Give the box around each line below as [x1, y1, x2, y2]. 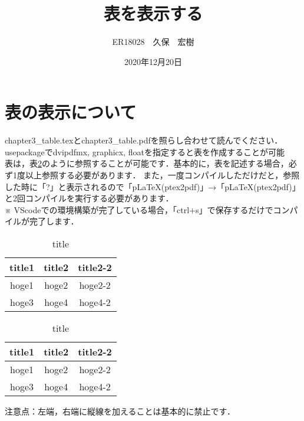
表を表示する [103, 1, 203, 25]
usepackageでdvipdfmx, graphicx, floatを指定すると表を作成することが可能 [5, 145, 285, 158]
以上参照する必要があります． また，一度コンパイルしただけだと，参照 [25, 169, 300, 181]
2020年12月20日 [124, 55, 182, 67]
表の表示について [5, 100, 137, 124]
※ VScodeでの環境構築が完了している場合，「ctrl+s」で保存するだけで [5, 203, 273, 216]
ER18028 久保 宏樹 [112, 35, 194, 48]
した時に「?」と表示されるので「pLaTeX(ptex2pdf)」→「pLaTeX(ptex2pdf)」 [5, 180, 300, 192]
